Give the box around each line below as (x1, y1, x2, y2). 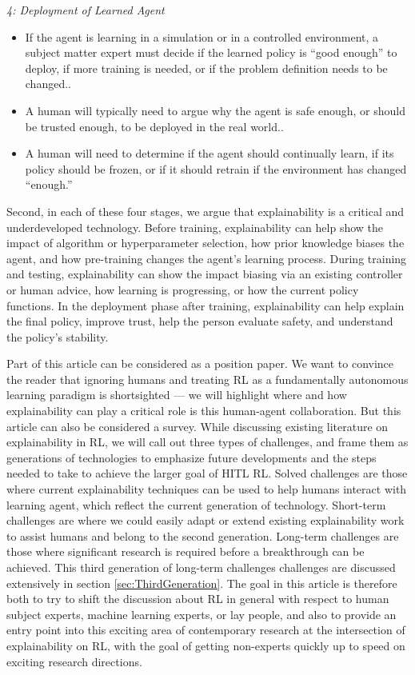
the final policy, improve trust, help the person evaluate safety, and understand (6, 313, 393, 330)
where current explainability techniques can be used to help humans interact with (6, 481, 407, 497)
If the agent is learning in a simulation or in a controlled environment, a (25, 28, 379, 45)
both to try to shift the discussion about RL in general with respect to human (6, 590, 389, 607)
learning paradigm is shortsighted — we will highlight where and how (6, 386, 347, 403)
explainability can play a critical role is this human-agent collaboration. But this (6, 402, 401, 419)
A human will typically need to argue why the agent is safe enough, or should (25, 102, 405, 118)
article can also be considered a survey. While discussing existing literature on (6, 417, 389, 434)
